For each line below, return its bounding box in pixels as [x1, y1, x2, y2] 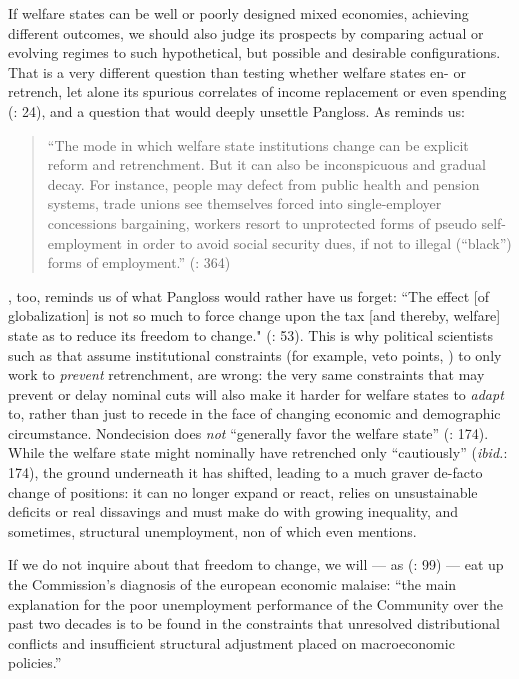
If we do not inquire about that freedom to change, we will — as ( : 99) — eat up [8, 554, 504, 575]
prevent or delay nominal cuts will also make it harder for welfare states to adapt [8, 383, 504, 404]
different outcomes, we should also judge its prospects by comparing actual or [8, 22, 484, 43]
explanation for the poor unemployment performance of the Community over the [8, 593, 503, 614]
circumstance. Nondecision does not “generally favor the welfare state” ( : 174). [8, 422, 489, 443]
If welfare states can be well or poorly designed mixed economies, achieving [8, 3, 469, 23]
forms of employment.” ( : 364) [47, 252, 231, 273]
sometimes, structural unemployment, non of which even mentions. [8, 520, 417, 541]
